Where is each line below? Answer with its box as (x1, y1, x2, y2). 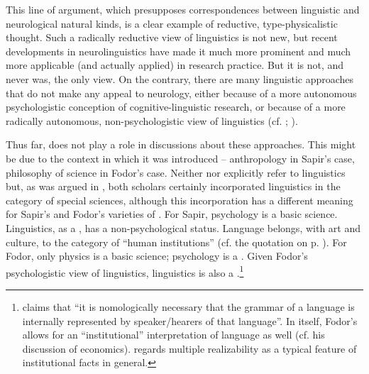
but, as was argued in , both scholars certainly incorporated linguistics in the (6, 179, 341, 194)
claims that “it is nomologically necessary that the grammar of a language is (22, 299, 355, 314)
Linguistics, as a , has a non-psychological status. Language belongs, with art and (6, 220, 360, 235)
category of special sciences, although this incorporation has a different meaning (6, 192, 353, 207)
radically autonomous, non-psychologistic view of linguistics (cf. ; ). (6, 113, 298, 128)
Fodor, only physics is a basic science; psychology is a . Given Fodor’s (6, 248, 308, 263)
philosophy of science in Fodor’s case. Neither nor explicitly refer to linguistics (6, 165, 346, 180)
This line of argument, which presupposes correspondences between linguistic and (6, 2, 360, 16)
